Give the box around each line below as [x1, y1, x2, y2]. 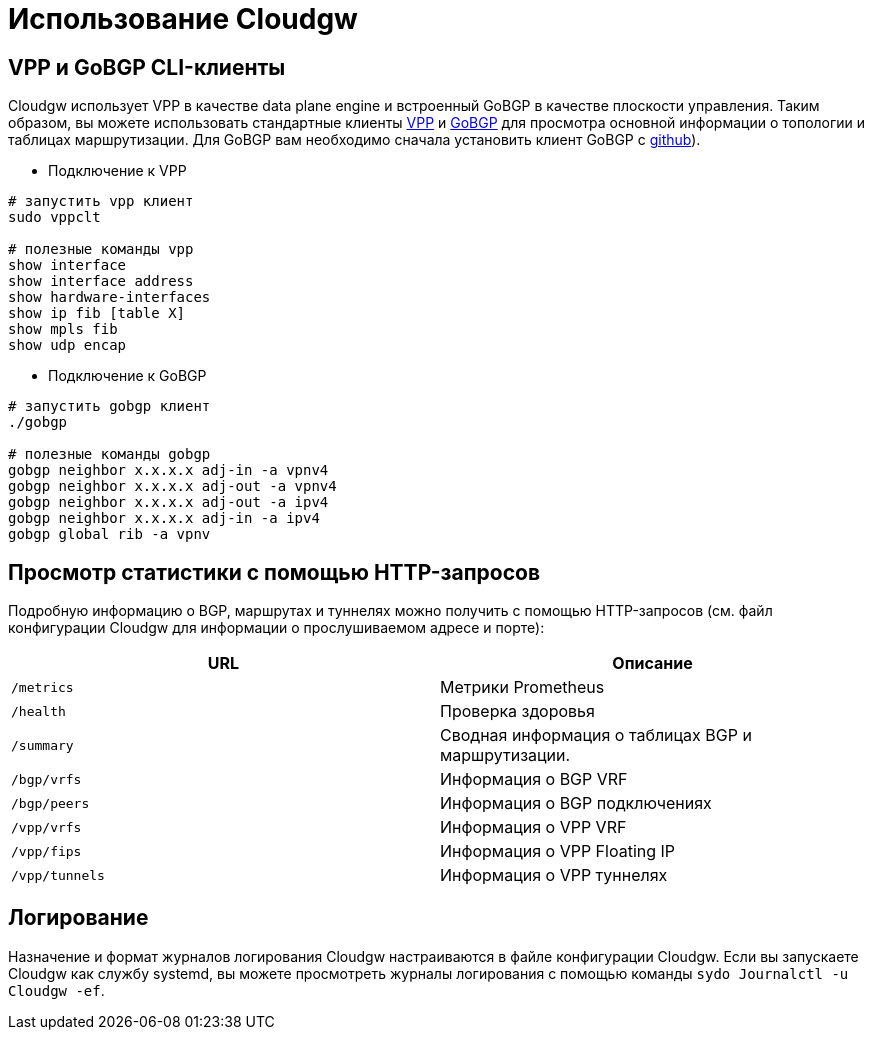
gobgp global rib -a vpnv [8, 526, 211, 543]
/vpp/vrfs [11, 819, 82, 835]
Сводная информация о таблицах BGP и [440, 725, 752, 746]
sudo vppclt [8, 209, 101, 226]
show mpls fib [8, 321, 118, 338]
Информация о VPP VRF [440, 817, 627, 838]
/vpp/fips [11, 843, 82, 859]
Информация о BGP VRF [440, 769, 628, 790]
